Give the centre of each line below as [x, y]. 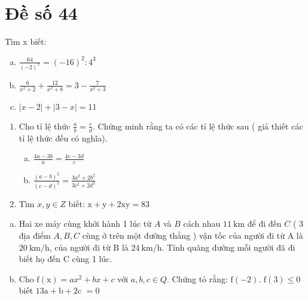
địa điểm [35, 235]
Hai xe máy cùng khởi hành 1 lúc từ [85, 224]
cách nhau [202, 224]
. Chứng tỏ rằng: [197, 278]
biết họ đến [40, 259]
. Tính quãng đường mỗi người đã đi [228, 247]
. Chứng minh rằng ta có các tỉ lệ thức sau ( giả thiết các [198, 126]
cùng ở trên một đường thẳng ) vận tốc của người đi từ [184, 235]
